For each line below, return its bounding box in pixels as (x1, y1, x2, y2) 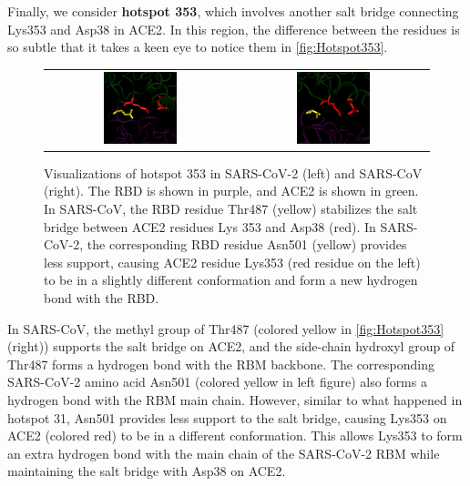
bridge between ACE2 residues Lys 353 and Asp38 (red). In (44, 217, 376, 236)
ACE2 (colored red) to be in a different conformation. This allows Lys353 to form (7, 426, 463, 445)
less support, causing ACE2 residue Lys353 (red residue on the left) (44, 252, 421, 271)
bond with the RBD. (44, 288, 159, 307)
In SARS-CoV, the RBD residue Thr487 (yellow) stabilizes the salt (44, 199, 418, 218)
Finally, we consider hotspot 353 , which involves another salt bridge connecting (7, 2, 459, 20)
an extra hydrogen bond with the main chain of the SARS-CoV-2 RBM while (7, 443, 440, 462)
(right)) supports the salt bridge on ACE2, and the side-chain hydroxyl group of (7, 337, 455, 356)
